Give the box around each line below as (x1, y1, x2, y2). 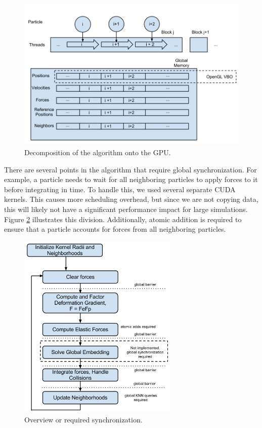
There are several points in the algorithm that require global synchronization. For (4, 164, 257, 174)
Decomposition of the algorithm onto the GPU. (24, 147, 171, 158)
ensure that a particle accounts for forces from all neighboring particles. (4, 224, 226, 234)
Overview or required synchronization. (24, 414, 143, 425)
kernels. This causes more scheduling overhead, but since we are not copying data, (4, 194, 258, 204)
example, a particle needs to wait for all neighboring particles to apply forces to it (4, 174, 258, 185)
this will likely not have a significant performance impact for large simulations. (4, 203, 248, 214)
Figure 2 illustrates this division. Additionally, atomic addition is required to (4, 213, 242, 224)
